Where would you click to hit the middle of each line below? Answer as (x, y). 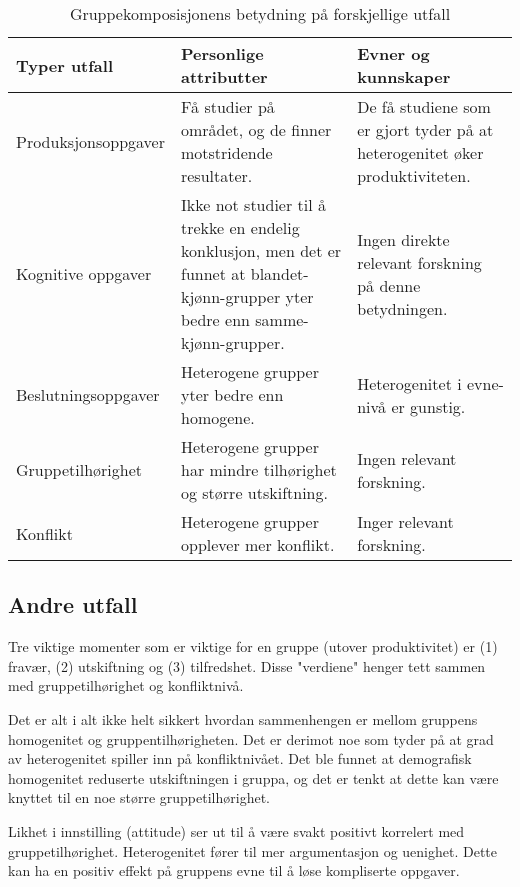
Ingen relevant (407, 458)
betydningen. (402, 308)
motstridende (226, 152)
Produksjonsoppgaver (90, 141)
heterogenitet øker (420, 152)
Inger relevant (405, 521)
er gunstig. (428, 406)
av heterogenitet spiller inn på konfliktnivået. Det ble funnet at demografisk (240, 758)
